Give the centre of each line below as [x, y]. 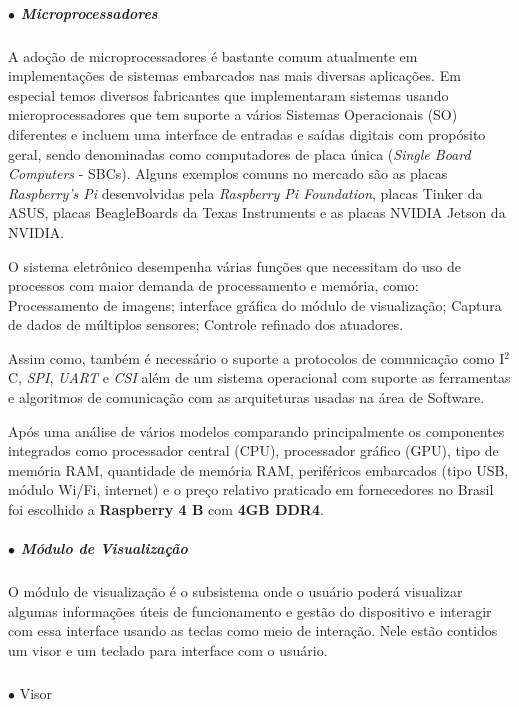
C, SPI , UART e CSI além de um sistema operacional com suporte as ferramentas [259, 377]
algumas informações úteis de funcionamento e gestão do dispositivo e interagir [250, 610]
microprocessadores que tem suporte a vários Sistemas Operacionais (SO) [233, 114]
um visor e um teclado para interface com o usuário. [168, 649]
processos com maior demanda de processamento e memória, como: [213, 285]
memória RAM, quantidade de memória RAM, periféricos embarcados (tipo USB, [258, 469]
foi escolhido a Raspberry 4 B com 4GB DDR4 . [166, 509]
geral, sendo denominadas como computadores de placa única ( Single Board [239, 153]
